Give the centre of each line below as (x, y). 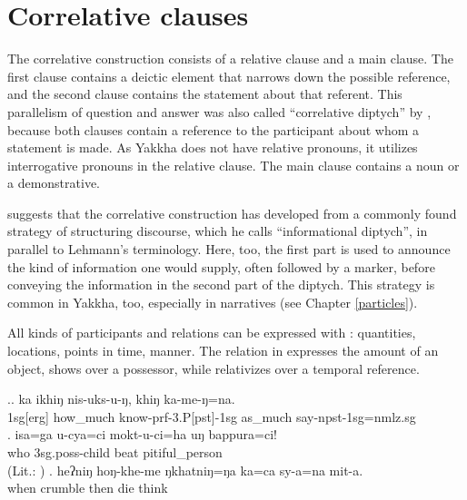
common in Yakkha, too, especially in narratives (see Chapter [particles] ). (213, 302)
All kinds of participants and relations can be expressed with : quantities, (212, 333)
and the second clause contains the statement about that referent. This (205, 94)
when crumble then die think (88, 488)
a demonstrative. (54, 183)
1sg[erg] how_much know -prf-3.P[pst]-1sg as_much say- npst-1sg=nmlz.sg (212, 416)
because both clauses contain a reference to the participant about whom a (213, 129)
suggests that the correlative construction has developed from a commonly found (232, 213)
